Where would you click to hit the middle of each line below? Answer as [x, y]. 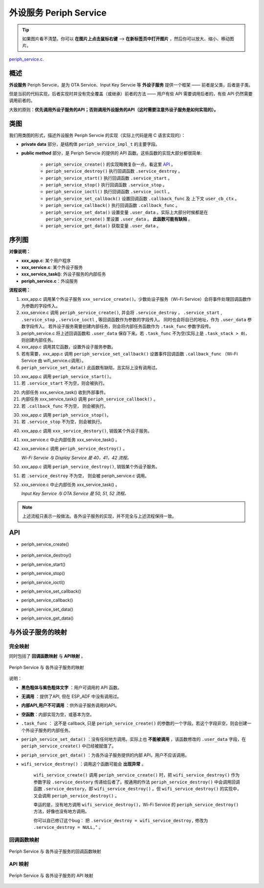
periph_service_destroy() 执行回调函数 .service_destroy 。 [114, 171]
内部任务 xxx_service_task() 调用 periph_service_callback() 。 [90, 399]
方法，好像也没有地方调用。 [61, 811]
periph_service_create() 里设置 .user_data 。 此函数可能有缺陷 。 [119, 219]
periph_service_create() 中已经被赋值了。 [69, 746]
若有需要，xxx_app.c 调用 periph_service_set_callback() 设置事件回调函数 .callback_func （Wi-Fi [130, 354]
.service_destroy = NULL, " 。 [68, 827]
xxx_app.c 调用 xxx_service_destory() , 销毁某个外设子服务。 [87, 431]
